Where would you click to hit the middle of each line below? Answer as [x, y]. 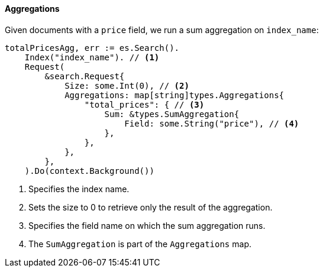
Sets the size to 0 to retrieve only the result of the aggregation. [151, 207]
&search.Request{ [85, 76]
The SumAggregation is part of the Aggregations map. [140, 244]
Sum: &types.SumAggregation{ [172, 114]
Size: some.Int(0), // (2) [127, 85]
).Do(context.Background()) [89, 171]
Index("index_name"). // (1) [92, 57]
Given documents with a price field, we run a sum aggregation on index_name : [162, 30]
